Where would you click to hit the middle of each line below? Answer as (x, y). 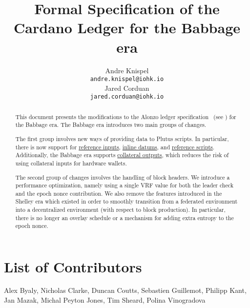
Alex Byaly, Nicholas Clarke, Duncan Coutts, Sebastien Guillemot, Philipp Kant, (125, 290)
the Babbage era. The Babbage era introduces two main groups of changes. (111, 125)
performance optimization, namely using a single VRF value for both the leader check (124, 185)
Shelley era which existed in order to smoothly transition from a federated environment (126, 201)
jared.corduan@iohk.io (127, 97)
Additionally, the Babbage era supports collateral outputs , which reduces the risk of (122, 155)
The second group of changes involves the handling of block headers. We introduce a (123, 177)
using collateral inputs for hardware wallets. (71, 163)
